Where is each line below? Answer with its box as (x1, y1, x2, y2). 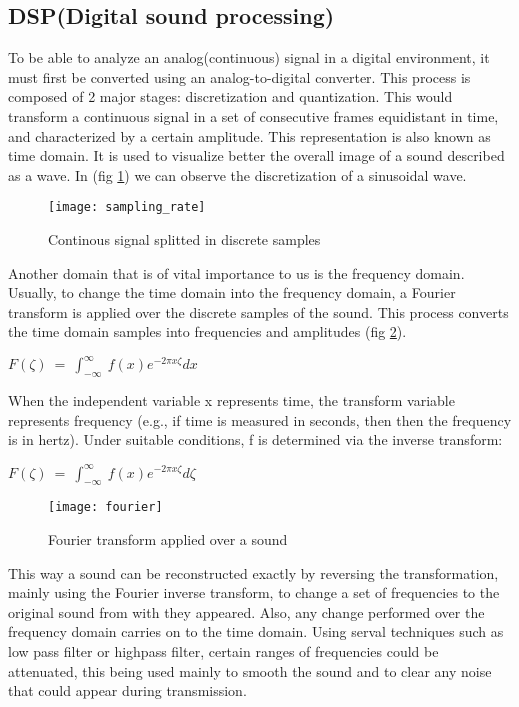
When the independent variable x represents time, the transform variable (8, 390, 455, 411)
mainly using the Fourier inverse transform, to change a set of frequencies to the (8, 582, 500, 603)
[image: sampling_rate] (48, 200, 206, 215)
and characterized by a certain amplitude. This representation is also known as (8, 125, 491, 146)
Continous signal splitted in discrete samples (48, 229, 321, 250)
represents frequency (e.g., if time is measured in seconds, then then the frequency (8, 409, 512, 430)
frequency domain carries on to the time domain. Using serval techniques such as (8, 621, 504, 642)
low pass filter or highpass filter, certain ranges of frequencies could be (8, 640, 439, 661)
